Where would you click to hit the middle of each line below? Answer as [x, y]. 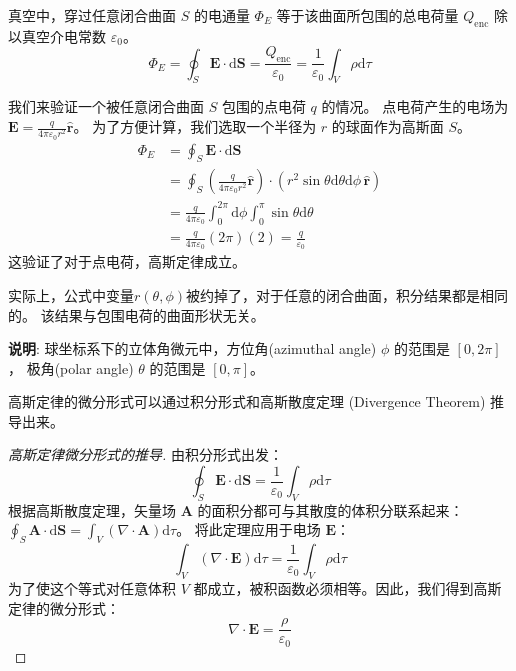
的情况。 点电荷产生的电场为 [415, 106]
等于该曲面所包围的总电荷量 [367, 15]
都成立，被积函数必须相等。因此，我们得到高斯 [347, 588]
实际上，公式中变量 [71, 294]
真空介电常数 [63, 35]
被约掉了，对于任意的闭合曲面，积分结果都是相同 [346, 294]
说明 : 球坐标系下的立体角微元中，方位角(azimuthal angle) [192, 348]
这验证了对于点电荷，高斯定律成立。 [127, 261]
